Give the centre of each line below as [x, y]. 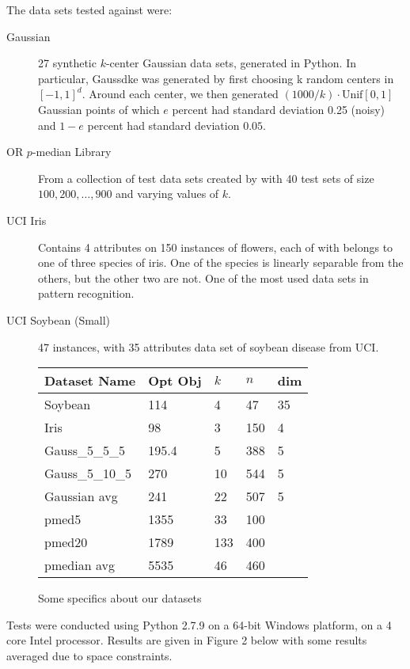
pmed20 [66, 542]
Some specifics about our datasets [120, 598]
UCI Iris [27, 220]
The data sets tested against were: [89, 10]
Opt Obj [175, 381]
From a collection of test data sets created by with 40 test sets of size [206, 178]
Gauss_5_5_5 [85, 450]
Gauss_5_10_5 [88, 473]
